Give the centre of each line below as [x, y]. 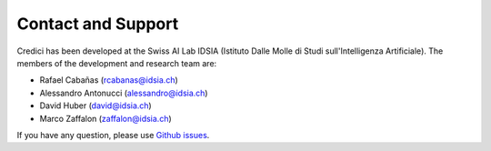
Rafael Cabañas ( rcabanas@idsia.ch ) [109, 80]
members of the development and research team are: [117, 63]
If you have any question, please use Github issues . [113, 135]
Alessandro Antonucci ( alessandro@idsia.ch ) [124, 93]
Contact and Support [98, 24]
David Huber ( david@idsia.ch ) [95, 106]
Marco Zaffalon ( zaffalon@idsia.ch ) [105, 118]
